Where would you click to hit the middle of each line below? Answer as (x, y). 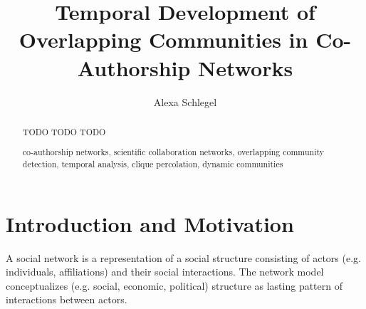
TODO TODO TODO (64, 131)
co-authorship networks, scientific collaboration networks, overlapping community (173, 152)
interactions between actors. (67, 299)
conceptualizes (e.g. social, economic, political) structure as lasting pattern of (174, 285)
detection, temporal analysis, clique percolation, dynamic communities (153, 164)
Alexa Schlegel (185, 101)
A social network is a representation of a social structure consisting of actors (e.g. (183, 257)
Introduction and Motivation (150, 223)
